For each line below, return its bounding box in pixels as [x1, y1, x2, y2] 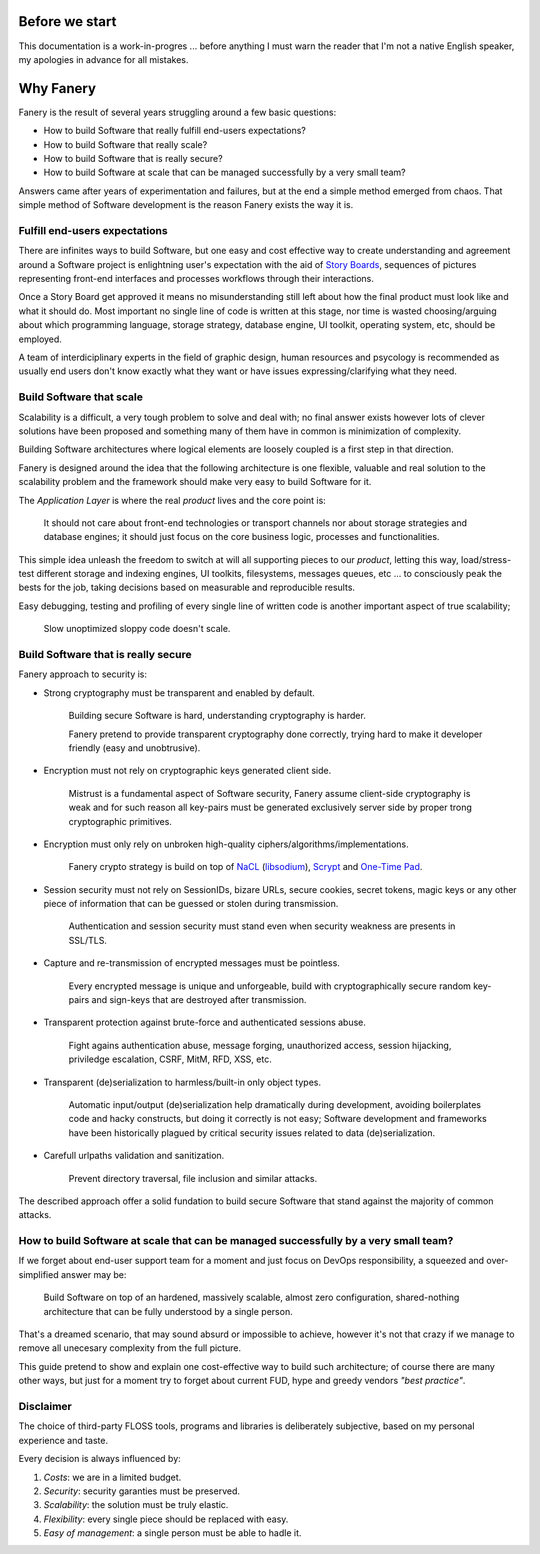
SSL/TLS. [68, 934, 107, 946]
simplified [18, 1268, 59, 1280]
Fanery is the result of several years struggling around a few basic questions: [18, 106, 337, 118]
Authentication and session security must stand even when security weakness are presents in [68, 920, 456, 932]
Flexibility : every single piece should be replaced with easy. [43, 1513, 289, 1525]
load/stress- [460, 553, 512, 565]
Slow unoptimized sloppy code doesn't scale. [43, 623, 231, 635]
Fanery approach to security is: [18, 668, 148, 680]
